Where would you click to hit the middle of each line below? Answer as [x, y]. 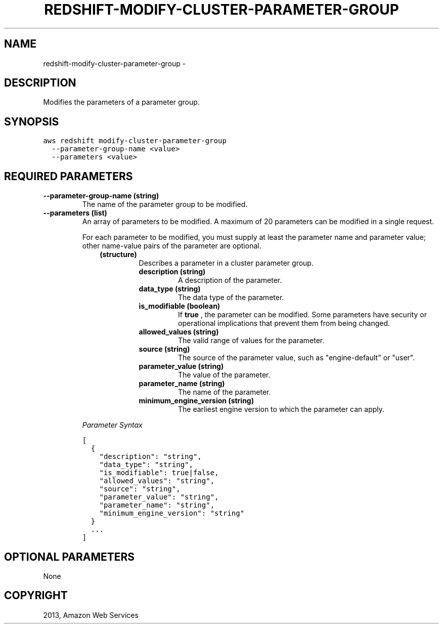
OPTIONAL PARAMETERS [70, 557]
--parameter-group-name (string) [101, 196]
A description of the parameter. [230, 280]
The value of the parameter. [224, 375]
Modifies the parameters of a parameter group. [121, 102]
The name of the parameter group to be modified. [165, 204]
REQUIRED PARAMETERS [69, 176]
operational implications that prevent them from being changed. [284, 323]
